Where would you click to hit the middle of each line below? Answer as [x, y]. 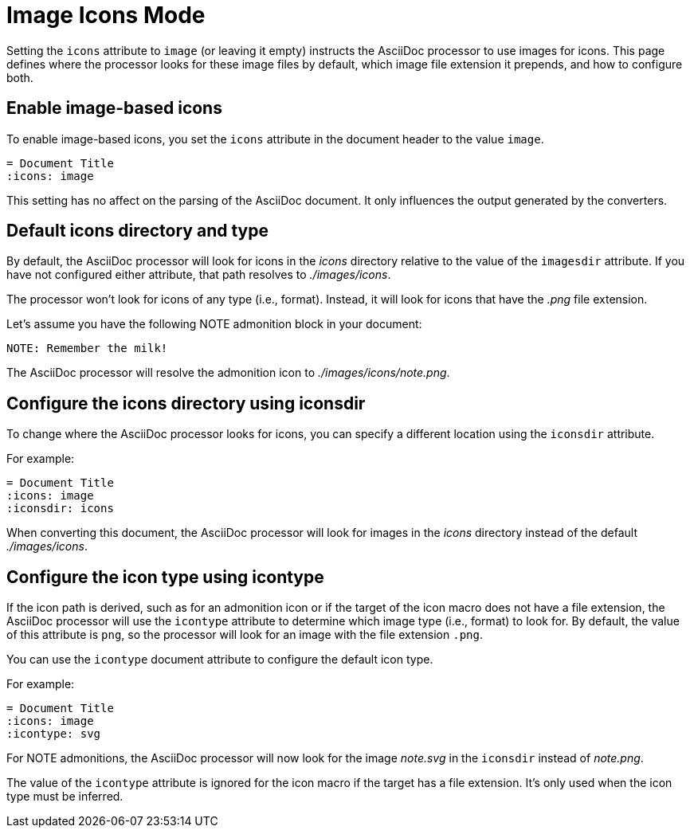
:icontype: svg [54, 734]
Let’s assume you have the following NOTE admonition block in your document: [214, 324]
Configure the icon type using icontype [165, 577]
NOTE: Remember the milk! [87, 348]
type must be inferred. [65, 797]
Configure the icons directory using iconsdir [186, 403]
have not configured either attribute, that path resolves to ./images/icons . [199, 275]
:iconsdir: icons [60, 509]
